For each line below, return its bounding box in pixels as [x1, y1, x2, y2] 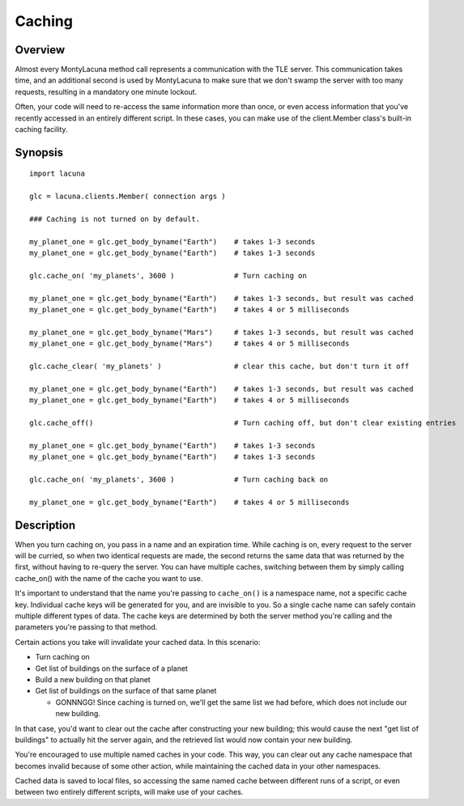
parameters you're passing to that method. [15, 622, 158, 632]
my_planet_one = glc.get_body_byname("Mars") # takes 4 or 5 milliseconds [29, 339, 350, 348]
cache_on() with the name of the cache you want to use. [15, 573, 203, 583]
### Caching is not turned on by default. [29, 214, 201, 223]
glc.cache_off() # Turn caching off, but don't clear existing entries [29, 418, 457, 428]
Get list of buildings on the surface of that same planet [35, 686, 217, 696]
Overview [15, 43, 66, 57]
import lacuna [29, 169, 85, 178]
